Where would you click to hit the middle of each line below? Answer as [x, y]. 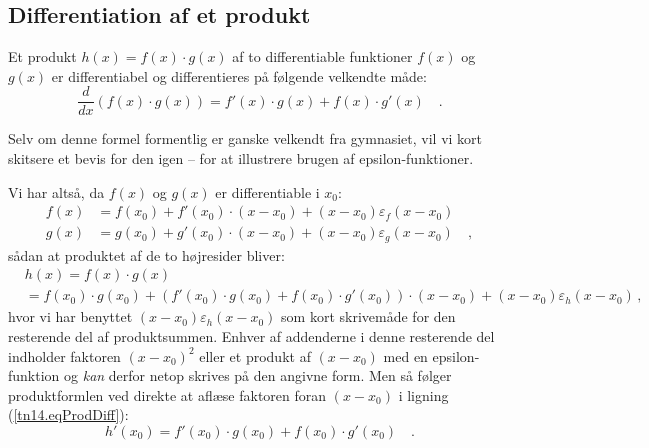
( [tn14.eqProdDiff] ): [68, 414]
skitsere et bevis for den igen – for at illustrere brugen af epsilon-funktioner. [241, 158]
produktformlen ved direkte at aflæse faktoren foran [167, 394]
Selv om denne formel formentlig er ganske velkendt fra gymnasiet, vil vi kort [245, 138]
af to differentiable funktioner [322, 56]
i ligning [423, 394]
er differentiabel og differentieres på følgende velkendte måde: [239, 75]
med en [405, 355]
